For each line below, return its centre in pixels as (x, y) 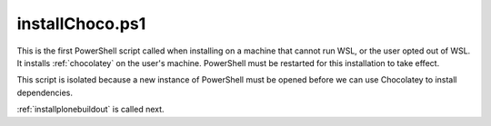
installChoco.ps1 (81, 24)
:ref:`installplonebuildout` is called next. (90, 110)
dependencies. (45, 92)
